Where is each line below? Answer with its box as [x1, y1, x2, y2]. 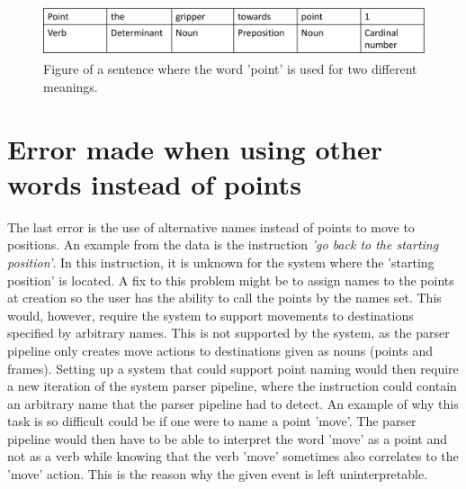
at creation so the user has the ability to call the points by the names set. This [7, 288, 442, 307]
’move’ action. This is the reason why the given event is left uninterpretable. [7, 465, 428, 484]
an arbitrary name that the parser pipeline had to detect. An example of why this [7, 394, 459, 412]
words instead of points [7, 165, 301, 202]
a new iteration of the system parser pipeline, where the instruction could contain [7, 376, 457, 395]
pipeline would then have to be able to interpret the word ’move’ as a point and [7, 429, 448, 448]
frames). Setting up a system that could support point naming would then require [7, 358, 459, 377]
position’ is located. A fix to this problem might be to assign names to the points [7, 270, 454, 289]
